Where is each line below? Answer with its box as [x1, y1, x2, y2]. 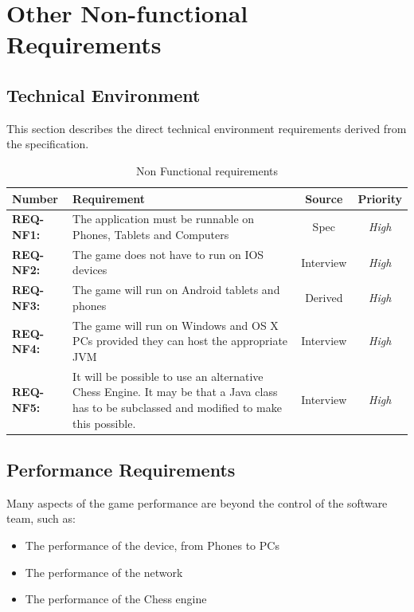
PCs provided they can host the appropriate [72, 332, 288, 349]
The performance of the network [25, 563, 183, 580]
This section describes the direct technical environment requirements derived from [6, 120, 407, 136]
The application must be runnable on [72, 210, 255, 227]
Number [12, 190, 58, 206]
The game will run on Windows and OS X [72, 316, 279, 333]
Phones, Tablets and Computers [72, 226, 229, 242]
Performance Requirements [6, 457, 236, 481]
